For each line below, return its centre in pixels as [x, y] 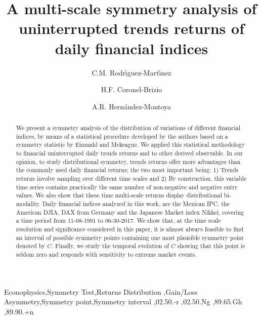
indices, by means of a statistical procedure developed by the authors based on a [122, 136]
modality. [28, 203]
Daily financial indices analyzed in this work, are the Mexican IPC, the [136, 203]
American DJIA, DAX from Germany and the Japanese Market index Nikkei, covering [130, 212]
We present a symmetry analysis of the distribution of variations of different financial [128, 128]
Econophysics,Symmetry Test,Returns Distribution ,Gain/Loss [101, 291]
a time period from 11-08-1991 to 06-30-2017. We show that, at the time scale [118, 221]
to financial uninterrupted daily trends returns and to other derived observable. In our [129, 153]
